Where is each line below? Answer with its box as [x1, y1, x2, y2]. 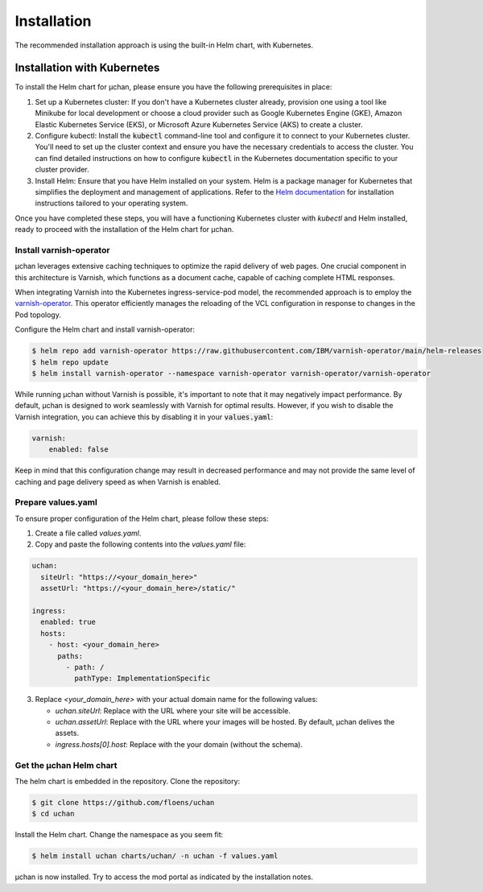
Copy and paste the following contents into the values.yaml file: [35, 539, 246, 549]
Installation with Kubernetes [14, 61, 160, 75]
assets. [55, 729, 80, 738]
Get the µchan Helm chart [14, 759, 118, 770]
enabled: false [48, 445, 109, 454]
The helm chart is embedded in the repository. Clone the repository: [14, 777, 241, 787]
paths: [57, 651, 84, 660]
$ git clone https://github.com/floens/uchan [31, 798, 215, 807]
